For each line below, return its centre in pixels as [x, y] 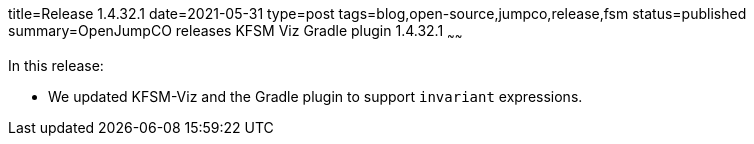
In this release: [56, 65]
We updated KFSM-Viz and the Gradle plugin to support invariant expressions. [315, 96]
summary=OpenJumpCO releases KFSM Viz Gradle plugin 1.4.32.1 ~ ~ [235, 32]
